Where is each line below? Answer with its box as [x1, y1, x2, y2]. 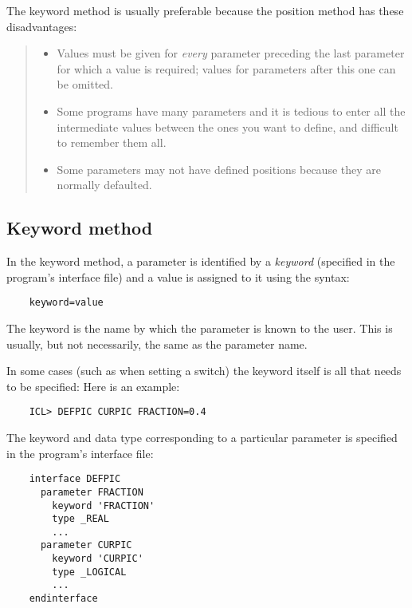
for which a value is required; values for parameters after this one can [57, 60, 396, 77]
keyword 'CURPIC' [52, 553, 143, 565]
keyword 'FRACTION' [52, 499, 155, 511]
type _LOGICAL [52, 566, 127, 578]
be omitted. [57, 76, 113, 93]
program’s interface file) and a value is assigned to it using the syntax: [6, 268, 350, 285]
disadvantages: [6, 18, 77, 34]
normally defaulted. [57, 176, 152, 193]
